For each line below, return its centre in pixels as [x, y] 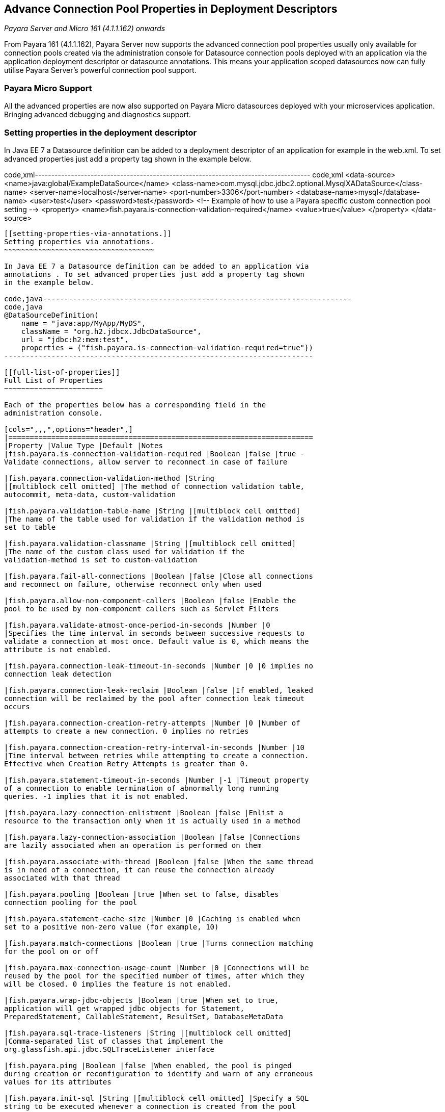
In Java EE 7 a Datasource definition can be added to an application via [157, 266]
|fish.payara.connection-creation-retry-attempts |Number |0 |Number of [152, 723]
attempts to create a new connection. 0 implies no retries [127, 731]
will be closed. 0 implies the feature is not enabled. [118, 984]
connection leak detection [58, 674]
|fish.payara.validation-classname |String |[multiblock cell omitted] [150, 543]
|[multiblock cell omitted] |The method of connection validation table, [155, 486]
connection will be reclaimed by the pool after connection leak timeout [155, 698]
